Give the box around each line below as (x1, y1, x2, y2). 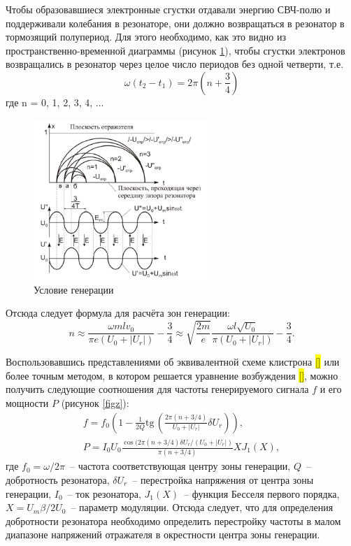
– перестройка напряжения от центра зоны (132, 472, 314, 487)
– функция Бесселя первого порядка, (184, 486, 340, 501)
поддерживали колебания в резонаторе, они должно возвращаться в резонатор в (6, 15, 345, 30)
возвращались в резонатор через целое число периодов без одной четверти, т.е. (6, 57, 344, 71)
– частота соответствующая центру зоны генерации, (69, 459, 291, 473)
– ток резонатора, (67, 486, 141, 501)
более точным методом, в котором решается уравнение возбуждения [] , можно (6, 368, 338, 382)
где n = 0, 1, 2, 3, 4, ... (6, 94, 104, 109)
